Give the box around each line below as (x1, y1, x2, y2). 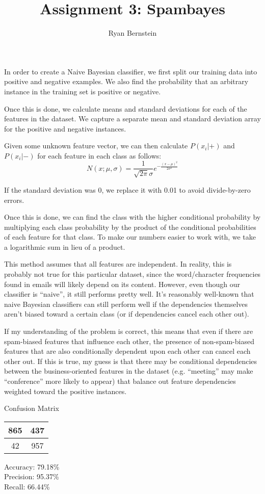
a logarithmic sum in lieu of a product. (4, 241, 125, 252)
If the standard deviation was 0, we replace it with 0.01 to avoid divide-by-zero (4, 184, 251, 195)
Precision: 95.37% (4, 471, 59, 482)
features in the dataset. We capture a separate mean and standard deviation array (4, 113, 261, 124)
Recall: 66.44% (4, 481, 50, 491)
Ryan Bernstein (108, 28, 157, 38)
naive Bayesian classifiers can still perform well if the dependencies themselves (4, 298, 248, 309)
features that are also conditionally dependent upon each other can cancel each (4, 346, 251, 356)
